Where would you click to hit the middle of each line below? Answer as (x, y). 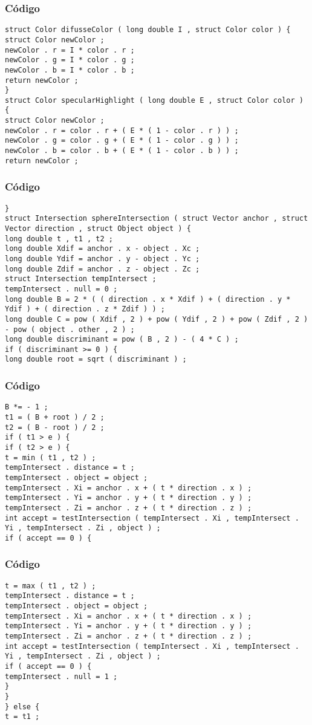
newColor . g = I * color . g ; (70, 60)
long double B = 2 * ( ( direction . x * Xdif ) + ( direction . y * (148, 299)
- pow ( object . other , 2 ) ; (70, 329)
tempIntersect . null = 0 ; (61, 289)
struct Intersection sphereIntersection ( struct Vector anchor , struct (157, 219)
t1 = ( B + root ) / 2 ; (55, 417)
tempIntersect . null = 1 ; (61, 676)
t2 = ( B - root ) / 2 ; (55, 427)
